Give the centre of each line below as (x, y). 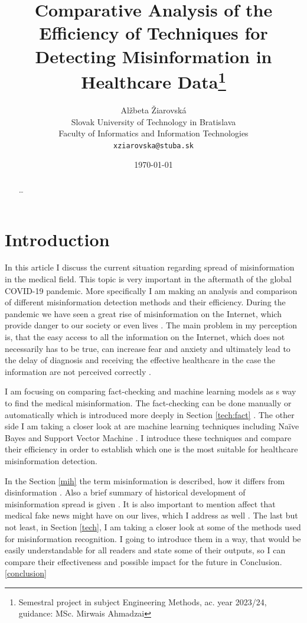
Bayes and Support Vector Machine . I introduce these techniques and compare (148, 437)
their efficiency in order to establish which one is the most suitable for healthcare (151, 449)
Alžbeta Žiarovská (153, 110)
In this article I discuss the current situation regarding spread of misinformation (150, 267)
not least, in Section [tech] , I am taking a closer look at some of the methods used (153, 526)
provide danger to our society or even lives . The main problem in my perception (151, 325)
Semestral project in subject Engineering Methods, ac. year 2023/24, (143, 601)
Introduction (57, 239)
